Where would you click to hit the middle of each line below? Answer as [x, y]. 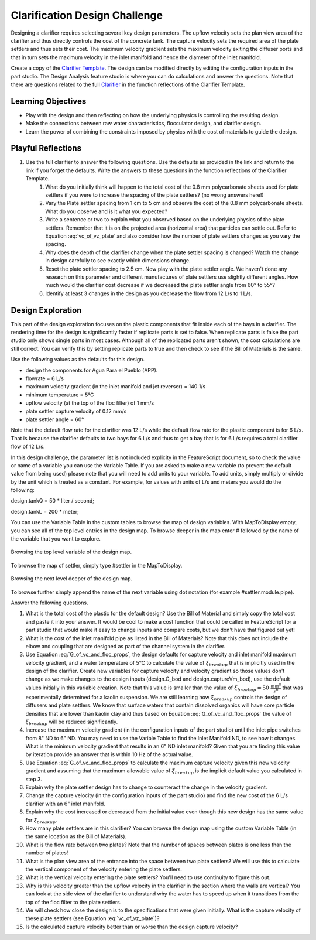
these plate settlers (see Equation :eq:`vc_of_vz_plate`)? [92, 918]
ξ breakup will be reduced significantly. [72, 722]
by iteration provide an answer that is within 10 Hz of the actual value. [109, 754]
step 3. [34, 779]
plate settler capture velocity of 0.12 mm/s [76, 411]
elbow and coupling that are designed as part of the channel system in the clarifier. [126, 646]
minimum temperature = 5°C [60, 395]
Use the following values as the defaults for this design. [78, 360]
